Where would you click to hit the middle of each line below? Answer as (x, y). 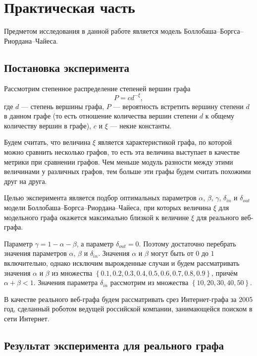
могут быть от (172, 253)
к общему (220, 116)
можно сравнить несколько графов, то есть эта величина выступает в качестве (122, 151)
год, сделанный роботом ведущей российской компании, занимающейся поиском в (128, 309)
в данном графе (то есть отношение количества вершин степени (101, 116)
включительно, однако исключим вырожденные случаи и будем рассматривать (122, 263)
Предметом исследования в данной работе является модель (93, 31)
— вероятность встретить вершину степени (178, 106)
